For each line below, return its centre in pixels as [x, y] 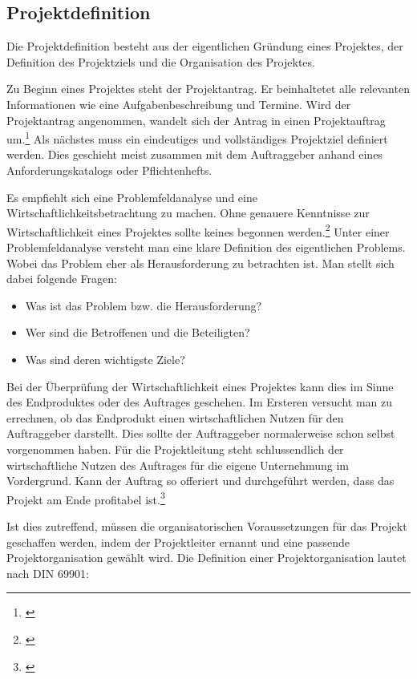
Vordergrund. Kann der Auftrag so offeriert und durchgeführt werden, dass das [200, 481]
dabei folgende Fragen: [62, 279]
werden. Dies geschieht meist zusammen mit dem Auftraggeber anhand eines [194, 154]
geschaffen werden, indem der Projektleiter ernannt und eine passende [178, 542]
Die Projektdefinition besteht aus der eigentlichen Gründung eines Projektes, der [205, 46]
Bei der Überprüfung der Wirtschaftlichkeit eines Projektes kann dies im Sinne [200, 386]
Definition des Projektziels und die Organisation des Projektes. [161, 61]
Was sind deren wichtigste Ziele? [105, 360]
